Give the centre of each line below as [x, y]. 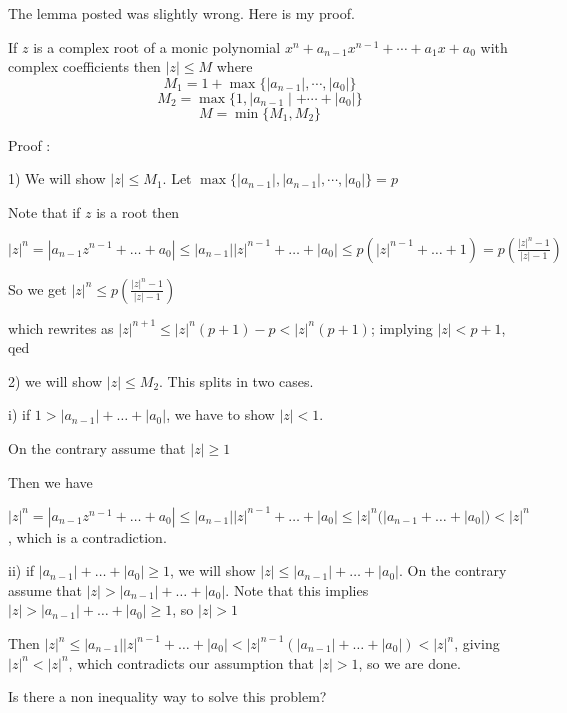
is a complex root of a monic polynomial [157, 46]
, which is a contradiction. [87, 536]
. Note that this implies [297, 589]
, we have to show [220, 414]
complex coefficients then [84, 66]
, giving [477, 643]
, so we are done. [409, 662]
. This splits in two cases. [236, 380]
